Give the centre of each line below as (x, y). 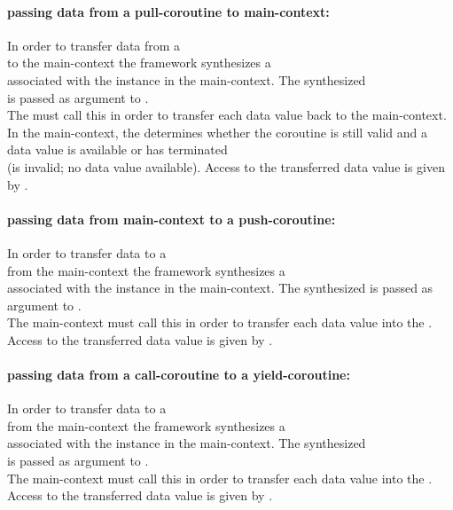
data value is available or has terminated (117, 149)
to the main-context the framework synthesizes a (139, 63)
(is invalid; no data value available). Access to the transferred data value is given (226, 166)
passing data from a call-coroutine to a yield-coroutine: (179, 375)
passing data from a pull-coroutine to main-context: (168, 11)
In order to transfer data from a (94, 45)
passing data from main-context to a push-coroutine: (172, 219)
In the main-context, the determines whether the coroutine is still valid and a (217, 132)
